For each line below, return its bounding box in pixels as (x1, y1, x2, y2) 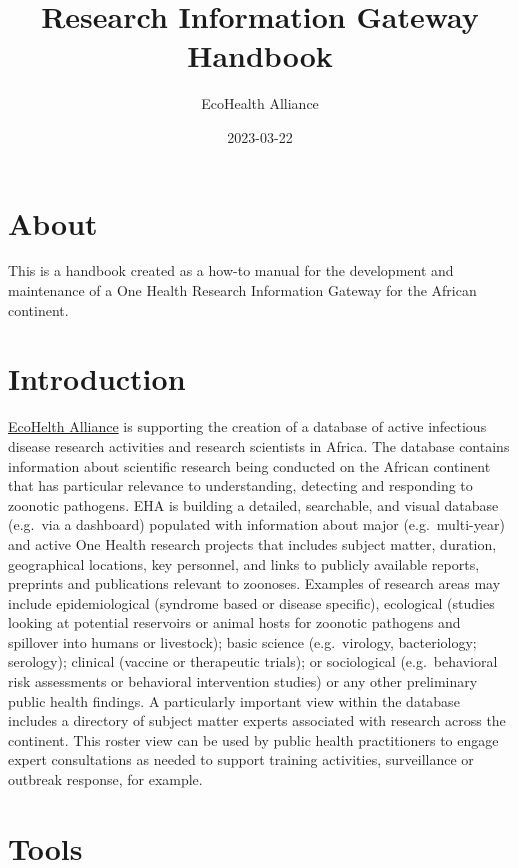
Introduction (8, 358, 186, 399)
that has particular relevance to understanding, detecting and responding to (8, 475, 473, 496)
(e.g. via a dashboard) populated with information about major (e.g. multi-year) (8, 514, 505, 535)
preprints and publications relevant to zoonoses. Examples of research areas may (8, 573, 501, 594)
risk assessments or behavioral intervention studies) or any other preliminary (8, 671, 478, 692)
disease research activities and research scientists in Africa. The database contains (8, 435, 510, 456)
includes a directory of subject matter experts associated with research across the (8, 710, 506, 731)
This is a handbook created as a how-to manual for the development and (8, 260, 454, 281)
